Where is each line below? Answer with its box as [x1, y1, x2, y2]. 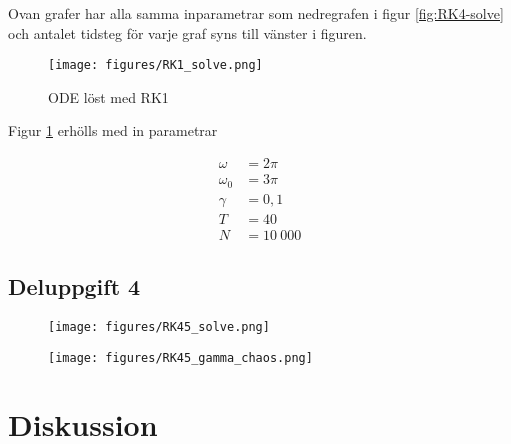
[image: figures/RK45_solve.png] [48, 319, 270, 334]
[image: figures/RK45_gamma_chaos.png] [48, 350, 313, 365]
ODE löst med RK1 [48, 86, 169, 107]
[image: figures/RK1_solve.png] [48, 58, 263, 73]
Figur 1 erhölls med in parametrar [8, 120, 218, 141]
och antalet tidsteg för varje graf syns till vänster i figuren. [8, 22, 367, 43]
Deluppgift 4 [8, 271, 141, 302]
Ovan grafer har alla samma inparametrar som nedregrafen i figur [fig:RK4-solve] [8, 3, 504, 23]
